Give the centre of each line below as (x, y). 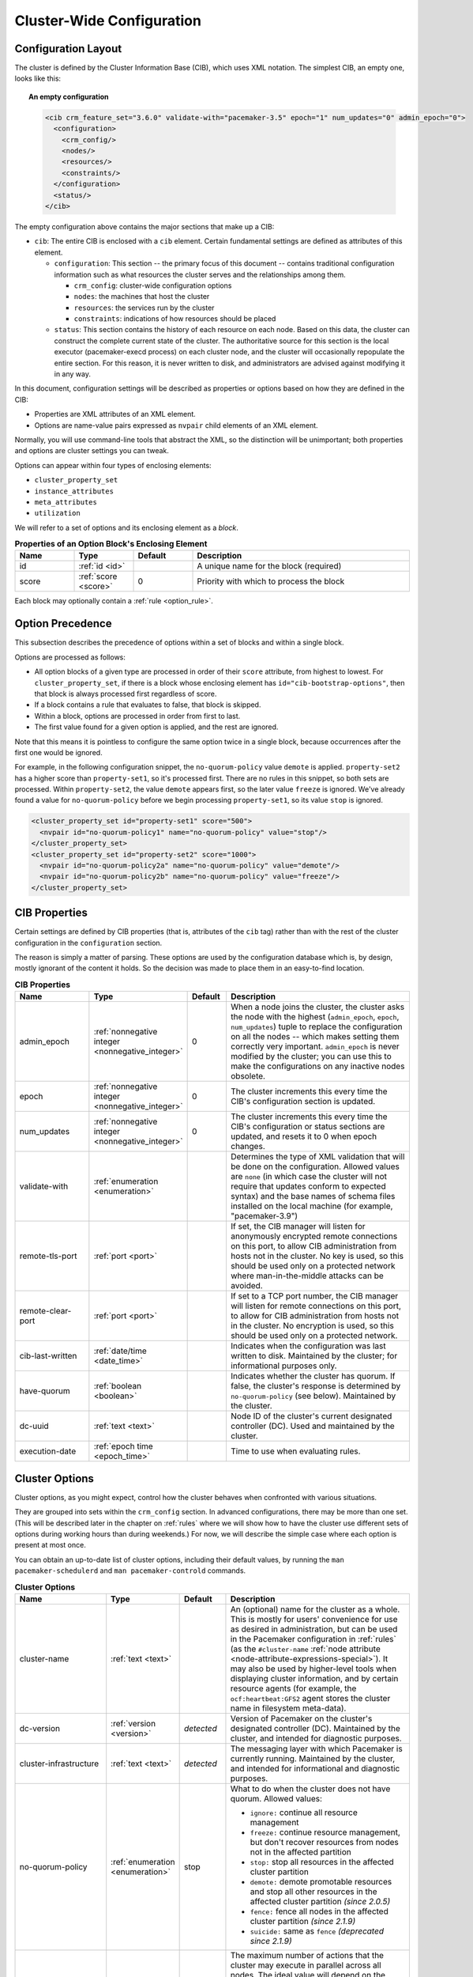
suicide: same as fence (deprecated (317, 1931)
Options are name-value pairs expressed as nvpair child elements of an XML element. (176, 425)
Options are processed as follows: (70, 657)
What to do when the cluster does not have (310, 1789)
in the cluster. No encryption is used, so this (312, 1326)
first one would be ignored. (58, 752)
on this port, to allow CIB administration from (313, 1246)
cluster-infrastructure (59, 1763)
